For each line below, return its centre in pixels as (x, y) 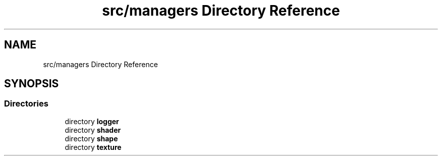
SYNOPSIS (32, 84)
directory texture (93, 147)
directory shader (93, 130)
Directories (26, 104)
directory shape (91, 138)
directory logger (92, 121)
